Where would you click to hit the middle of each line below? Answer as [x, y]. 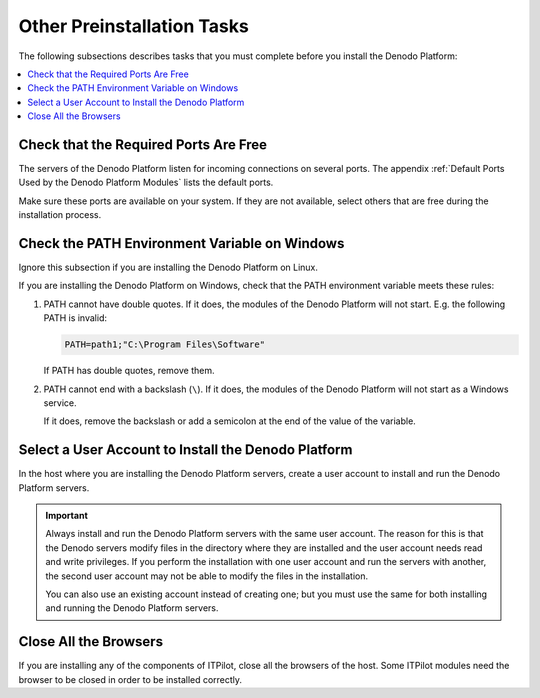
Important [67, 516]
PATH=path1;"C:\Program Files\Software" [164, 344]
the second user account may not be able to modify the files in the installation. [207, 576]
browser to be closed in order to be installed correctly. [130, 679]
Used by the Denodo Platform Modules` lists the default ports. [146, 182]
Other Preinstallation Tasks [133, 26]
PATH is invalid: [75, 318]
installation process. [60, 215]
